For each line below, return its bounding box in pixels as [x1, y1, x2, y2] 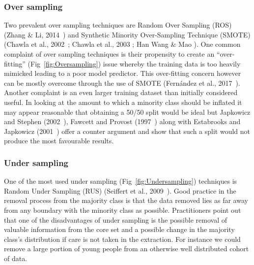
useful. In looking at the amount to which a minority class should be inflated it [4, 97, 242, 107]
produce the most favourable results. [4, 135, 114, 146]
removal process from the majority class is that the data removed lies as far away [4, 195, 248, 205]
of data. [4, 253, 28, 263]
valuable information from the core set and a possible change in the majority [4, 224, 235, 234]
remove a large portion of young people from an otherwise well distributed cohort [4, 243, 249, 254]
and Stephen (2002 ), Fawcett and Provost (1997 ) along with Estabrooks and [4, 116, 241, 127]
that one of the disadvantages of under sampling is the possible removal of [4, 214, 227, 225]
